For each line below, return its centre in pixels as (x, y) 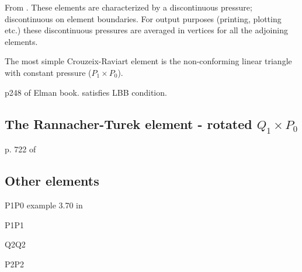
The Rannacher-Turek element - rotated (129, 123)
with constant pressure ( (48, 72)
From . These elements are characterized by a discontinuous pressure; (129, 7)
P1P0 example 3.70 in (44, 205)
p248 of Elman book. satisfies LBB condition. (86, 92)
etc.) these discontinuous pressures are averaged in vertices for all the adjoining (146, 30)
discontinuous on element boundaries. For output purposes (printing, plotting (143, 18)
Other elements (52, 181)
